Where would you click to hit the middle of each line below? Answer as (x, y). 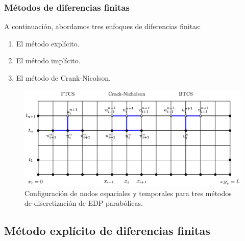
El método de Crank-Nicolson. (63, 78)
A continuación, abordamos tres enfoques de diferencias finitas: (103, 26)
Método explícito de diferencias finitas (107, 231)
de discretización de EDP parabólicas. (84, 203)
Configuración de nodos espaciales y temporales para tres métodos (128, 193)
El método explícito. (48, 43)
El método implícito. (48, 61)
